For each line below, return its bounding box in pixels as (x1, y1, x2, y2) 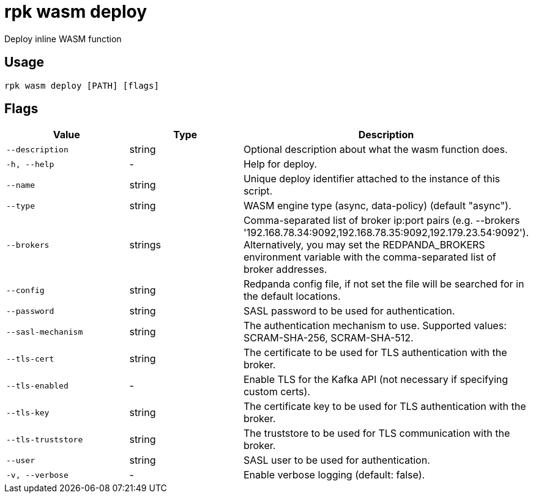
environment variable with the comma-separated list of (243, 251, 496, 264)
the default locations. (243, 290, 341, 303)
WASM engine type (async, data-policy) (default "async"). (243, 199, 512, 212)
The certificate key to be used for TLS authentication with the (243, 400, 526, 413)
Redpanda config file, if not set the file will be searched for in (243, 278, 524, 291)
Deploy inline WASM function (4, 33, 122, 44)
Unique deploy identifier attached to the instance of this (243, 173, 500, 185)
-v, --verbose (6, 470, 69, 480)
